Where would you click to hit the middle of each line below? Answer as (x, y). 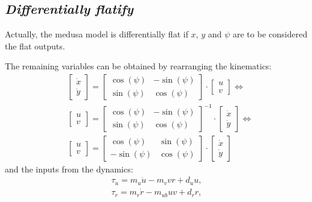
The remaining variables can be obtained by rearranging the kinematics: (138, 66)
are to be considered (270, 34)
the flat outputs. (35, 46)
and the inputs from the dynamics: (69, 169)
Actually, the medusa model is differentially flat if (97, 34)
